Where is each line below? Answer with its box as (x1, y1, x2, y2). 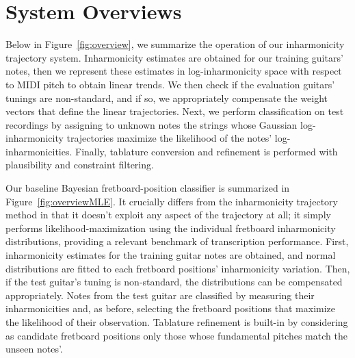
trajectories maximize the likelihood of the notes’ (66, 131, 272, 145)
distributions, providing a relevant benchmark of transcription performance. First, (5, 234, 349, 248)
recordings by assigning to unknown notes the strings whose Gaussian (5, 117, 298, 131)
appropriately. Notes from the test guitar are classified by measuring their (5, 287, 315, 302)
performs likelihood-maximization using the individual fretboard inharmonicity (5, 220, 336, 235)
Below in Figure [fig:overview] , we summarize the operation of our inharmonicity (5, 37, 345, 51)
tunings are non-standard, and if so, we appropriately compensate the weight (5, 90, 328, 105)
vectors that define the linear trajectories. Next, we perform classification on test (5, 104, 344, 118)
